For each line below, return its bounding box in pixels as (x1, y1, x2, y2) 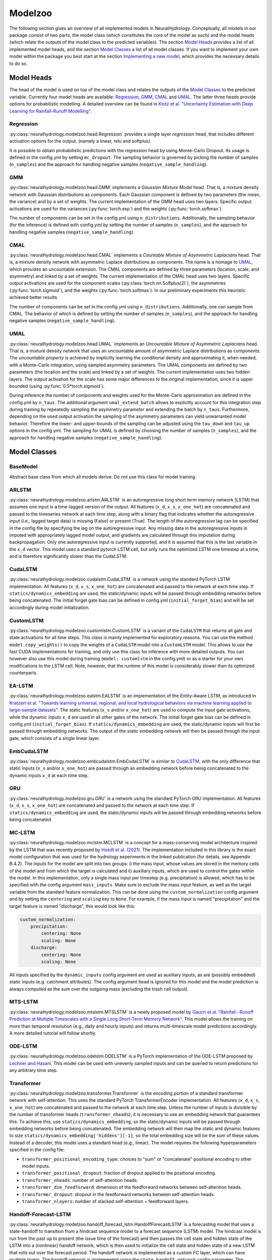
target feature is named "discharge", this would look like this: (9, 903, 135, 909)
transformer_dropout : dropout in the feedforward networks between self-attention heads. (22, 1191, 215, 1197)
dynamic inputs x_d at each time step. (9, 772, 89, 778)
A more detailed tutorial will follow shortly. (9, 1030, 97, 1036)
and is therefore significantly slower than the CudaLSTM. (9, 553, 128, 559)
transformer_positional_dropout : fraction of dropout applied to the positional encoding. (22, 1170, 217, 1176)
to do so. (9, 60, 28, 67)
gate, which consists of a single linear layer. (9, 735, 100, 741)
